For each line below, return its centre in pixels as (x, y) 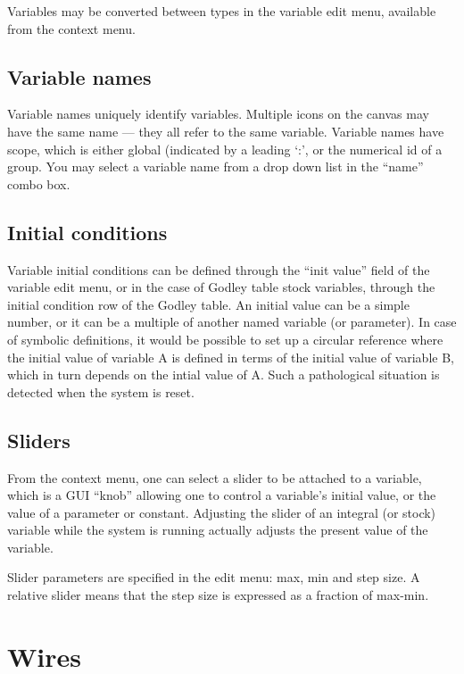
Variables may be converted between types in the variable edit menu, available (222, 11)
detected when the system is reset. (101, 391)
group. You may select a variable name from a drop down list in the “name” (215, 166)
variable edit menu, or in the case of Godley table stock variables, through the (221, 287)
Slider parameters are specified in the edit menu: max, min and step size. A (214, 577)
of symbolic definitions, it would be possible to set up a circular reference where (225, 339)
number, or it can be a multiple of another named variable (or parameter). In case (232, 322)
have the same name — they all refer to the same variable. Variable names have (226, 131)
